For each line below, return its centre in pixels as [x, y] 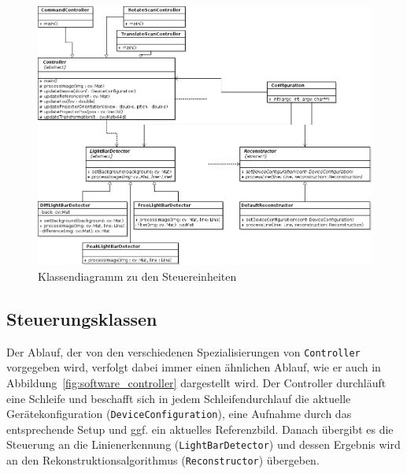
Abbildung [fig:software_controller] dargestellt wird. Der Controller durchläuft [196, 382]
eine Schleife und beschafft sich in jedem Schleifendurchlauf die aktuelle [179, 398]
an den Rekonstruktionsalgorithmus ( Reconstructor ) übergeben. [163, 460]
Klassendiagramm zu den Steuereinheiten [137, 276]
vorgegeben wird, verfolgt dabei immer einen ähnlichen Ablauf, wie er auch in [194, 367]
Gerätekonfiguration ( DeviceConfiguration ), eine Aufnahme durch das [179, 414]
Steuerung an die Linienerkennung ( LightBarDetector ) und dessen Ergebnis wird [203, 444]
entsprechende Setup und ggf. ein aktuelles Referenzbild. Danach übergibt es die [200, 429]
